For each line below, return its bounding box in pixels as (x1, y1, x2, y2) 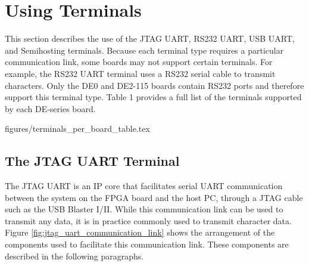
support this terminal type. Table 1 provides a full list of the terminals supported (5, 91, 302, 103)
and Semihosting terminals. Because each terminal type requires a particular (5, 44, 284, 56)
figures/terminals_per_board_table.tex (5, 122, 150, 135)
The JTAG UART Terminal (5, 151, 180, 170)
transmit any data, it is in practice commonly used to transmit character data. (5, 214, 292, 227)
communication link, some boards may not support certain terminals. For (5, 55, 273, 68)
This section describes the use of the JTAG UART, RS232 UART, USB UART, (5, 32, 295, 45)
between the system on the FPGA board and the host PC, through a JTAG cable (5, 191, 303, 203)
